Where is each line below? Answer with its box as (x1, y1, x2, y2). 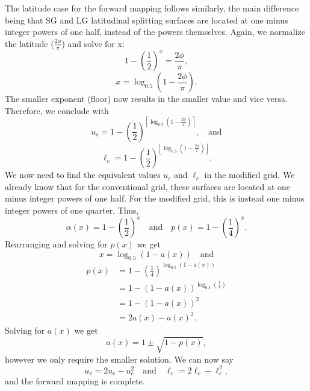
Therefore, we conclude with (5, 104, 109, 116)
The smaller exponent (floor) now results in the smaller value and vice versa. (5, 92, 288, 105)
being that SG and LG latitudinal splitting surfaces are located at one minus (5, 13, 288, 26)
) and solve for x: (61, 37, 125, 49)
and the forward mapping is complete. (5, 375, 145, 387)
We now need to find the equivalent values (5, 168, 161, 181)
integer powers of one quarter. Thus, (5, 203, 139, 216)
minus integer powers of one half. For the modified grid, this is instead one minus (5, 192, 305, 205)
